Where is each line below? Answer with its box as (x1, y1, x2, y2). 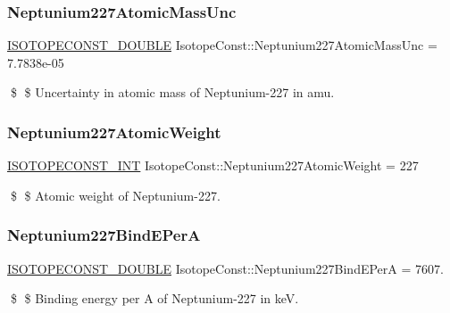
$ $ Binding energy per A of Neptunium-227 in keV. (10, 289, 299, 308)
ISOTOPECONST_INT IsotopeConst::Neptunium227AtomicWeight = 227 (7, 156, 419, 175)
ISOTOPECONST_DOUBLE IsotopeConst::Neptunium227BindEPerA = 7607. (7, 259, 444, 277)
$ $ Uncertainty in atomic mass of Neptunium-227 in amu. (10, 83, 335, 102)
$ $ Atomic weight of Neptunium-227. (10, 185, 221, 204)
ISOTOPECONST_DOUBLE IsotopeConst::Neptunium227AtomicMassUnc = (7, 36, 437, 54)
